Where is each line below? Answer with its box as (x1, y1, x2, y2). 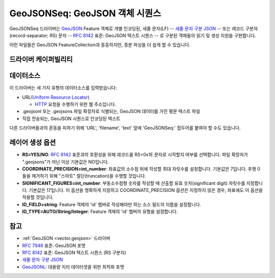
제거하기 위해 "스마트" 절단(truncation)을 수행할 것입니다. (31, 173, 146, 179)
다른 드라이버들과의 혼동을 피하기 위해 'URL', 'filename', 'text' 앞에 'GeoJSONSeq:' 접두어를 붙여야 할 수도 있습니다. (9, 125, 241, 131)
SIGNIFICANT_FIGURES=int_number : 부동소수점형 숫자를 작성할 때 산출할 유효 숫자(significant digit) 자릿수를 (22, 180, 245, 186)
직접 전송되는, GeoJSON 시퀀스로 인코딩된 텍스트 (22, 115, 121, 122)
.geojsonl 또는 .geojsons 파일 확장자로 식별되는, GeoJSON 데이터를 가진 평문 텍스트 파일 (22, 108, 201, 115)
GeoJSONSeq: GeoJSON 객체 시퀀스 (9, 8, 161, 19)
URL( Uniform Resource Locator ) (22, 94, 90, 100)
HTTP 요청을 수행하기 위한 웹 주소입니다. (35, 101, 117, 107)
